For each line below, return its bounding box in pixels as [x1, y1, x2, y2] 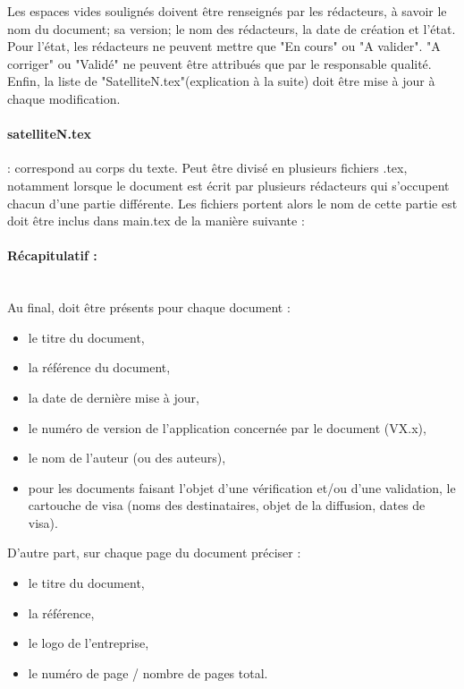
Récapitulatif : [7, 246, 97, 265]
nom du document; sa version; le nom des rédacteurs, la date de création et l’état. [7, 19, 456, 38]
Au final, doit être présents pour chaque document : [7, 298, 291, 317]
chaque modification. [7, 89, 121, 107]
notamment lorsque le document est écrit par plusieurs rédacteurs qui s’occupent [7, 175, 450, 194]
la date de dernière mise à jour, [28, 387, 199, 406]
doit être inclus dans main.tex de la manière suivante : [7, 211, 305, 230]
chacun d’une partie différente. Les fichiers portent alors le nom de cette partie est [7, 193, 458, 212]
